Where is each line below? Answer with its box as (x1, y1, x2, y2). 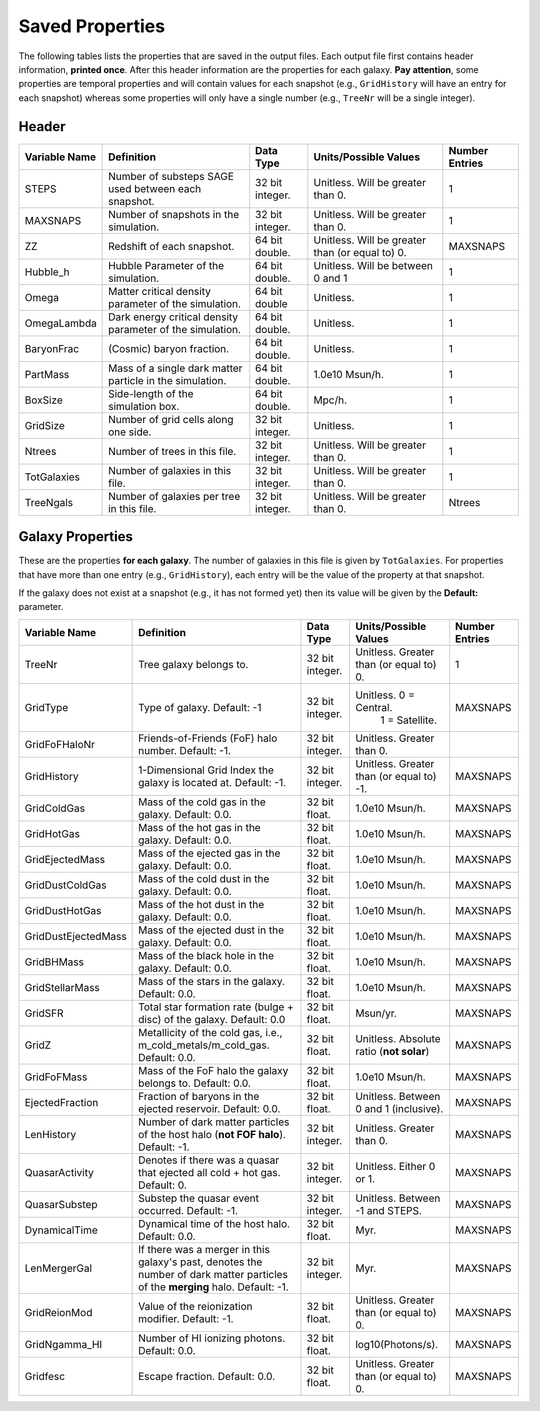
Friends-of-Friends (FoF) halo (138, 731, 278, 745)
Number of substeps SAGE (108, 169, 235, 183)
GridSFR (24, 1006, 64, 1020)
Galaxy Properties (18, 528, 134, 545)
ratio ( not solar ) (355, 1044, 430, 1058)
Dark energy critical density (108, 310, 239, 324)
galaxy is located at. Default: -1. (138, 775, 287, 789)
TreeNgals (24, 495, 74, 509)
